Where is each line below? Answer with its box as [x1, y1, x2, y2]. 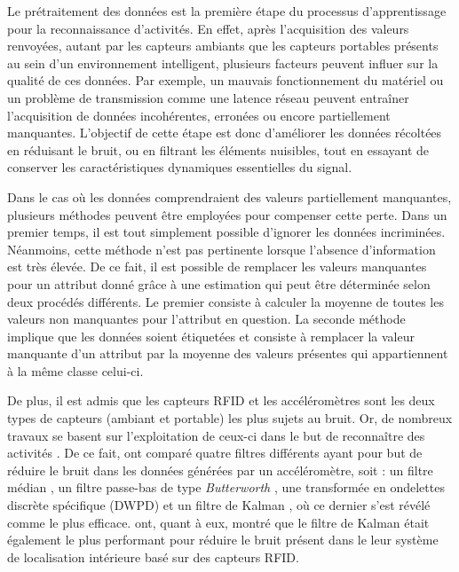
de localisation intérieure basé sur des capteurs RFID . [7, 547, 299, 566]
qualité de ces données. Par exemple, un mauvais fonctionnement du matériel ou [7, 71, 444, 90]
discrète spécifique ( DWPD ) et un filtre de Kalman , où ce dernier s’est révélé [7, 496, 431, 514]
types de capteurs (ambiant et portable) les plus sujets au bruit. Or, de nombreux [7, 409, 453, 427]
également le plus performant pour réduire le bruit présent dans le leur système [7, 530, 439, 549]
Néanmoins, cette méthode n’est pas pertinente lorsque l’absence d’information [7, 239, 436, 258]
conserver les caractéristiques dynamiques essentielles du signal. [7, 158, 352, 176]
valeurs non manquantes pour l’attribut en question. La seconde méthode [7, 310, 406, 328]
